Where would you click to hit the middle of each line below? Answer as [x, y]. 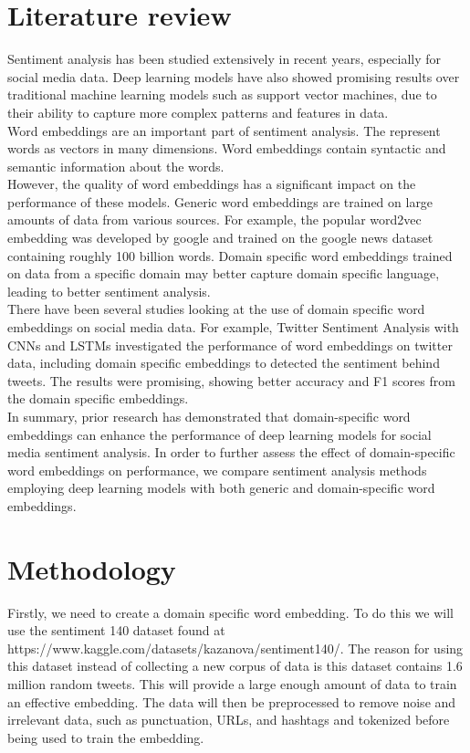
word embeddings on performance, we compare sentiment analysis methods [217, 470]
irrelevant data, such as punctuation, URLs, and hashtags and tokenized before [229, 720]
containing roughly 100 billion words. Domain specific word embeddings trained [230, 255]
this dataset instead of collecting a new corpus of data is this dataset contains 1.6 [235, 666]
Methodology [92, 568]
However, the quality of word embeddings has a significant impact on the [212, 184]
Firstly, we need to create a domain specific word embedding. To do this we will [230, 612]
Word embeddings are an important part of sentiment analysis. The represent [224, 130]
